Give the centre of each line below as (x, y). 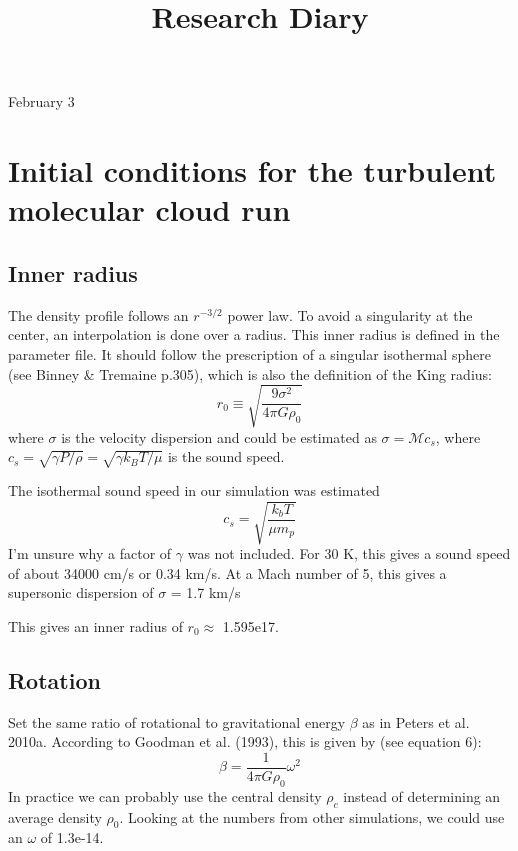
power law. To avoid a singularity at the (350, 314)
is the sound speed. (226, 456)
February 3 (41, 101)
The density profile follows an (98, 314)
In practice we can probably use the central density (165, 795)
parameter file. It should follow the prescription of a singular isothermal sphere (249, 353)
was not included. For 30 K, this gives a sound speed (349, 553)
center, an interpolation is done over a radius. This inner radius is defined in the (254, 334)
